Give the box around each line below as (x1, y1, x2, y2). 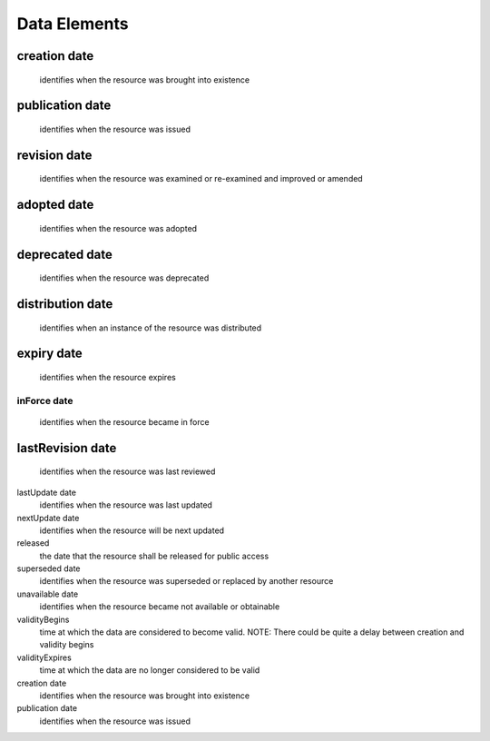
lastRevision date (16, 440, 117, 456)
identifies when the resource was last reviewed (39, 466, 216, 477)
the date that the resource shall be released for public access (39, 550, 269, 561)
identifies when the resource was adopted (39, 222, 198, 233)
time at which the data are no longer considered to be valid (39, 665, 260, 676)
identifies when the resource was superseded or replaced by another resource (39, 576, 334, 587)
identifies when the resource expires (39, 372, 176, 382)
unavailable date (16, 588, 79, 599)
